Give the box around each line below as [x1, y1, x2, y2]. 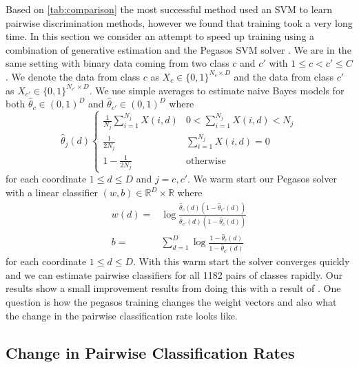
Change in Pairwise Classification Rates [6, 342, 295, 363]
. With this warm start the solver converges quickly [133, 254, 350, 269]
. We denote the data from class [6, 69, 141, 83]
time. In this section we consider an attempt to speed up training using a [6, 29, 315, 43]
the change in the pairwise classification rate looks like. [6, 308, 238, 322]
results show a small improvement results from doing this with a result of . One [6, 281, 341, 295]
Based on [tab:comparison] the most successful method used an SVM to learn [6, 2, 333, 16]
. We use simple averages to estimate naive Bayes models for [89, 83, 345, 97]
